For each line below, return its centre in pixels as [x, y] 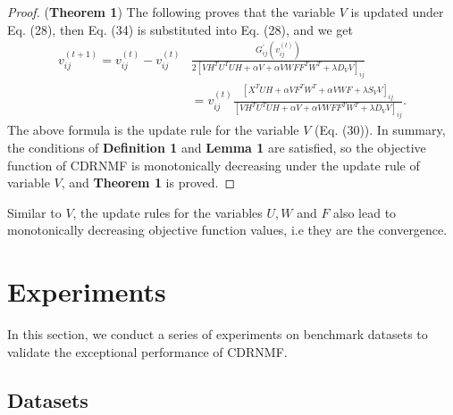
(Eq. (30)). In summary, [380, 130]
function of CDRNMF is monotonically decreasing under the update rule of [214, 165]
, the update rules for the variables [168, 212]
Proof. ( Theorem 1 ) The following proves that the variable [172, 12]
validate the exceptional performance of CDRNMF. [147, 351]
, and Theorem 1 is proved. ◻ [148, 183]
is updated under [397, 12]
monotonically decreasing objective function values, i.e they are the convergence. [227, 230]
